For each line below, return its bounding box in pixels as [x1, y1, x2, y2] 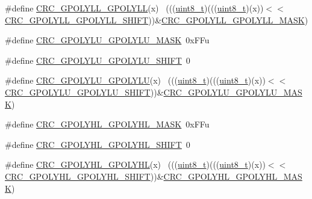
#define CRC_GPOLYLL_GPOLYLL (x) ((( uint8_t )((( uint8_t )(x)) [5, 2, 264, 14]
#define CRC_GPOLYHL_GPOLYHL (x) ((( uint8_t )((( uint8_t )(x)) [5, 158, 266, 171]
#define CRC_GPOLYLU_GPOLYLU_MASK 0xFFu [5, 34, 210, 46]
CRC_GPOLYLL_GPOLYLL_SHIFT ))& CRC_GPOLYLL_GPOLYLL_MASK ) [5, 13, 308, 26]
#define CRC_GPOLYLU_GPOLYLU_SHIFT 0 [5, 54, 190, 66]
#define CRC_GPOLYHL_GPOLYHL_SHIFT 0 [5, 138, 190, 150]
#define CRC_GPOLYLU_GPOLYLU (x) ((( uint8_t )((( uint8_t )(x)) [5, 74, 266, 87]
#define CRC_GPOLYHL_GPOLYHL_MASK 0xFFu [5, 118, 210, 130]
